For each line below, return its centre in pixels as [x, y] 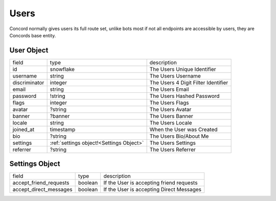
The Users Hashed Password [185, 96]
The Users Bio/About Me [179, 136]
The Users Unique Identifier [183, 69]
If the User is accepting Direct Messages [153, 190]
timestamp [63, 129]
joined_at [24, 129]
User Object [29, 50]
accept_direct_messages [42, 190]
